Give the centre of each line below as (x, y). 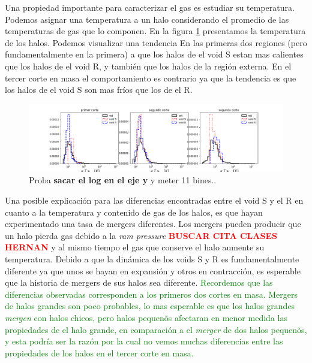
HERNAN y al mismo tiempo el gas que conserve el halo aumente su (135, 247)
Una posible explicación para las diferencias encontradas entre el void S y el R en (154, 200)
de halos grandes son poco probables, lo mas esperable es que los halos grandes (150, 306)
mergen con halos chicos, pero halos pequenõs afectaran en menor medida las (146, 317)
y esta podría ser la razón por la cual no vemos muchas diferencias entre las (144, 341)
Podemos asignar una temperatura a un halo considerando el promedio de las (147, 19)
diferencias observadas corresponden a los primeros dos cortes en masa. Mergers (151, 294)
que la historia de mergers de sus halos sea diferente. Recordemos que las (139, 282)
